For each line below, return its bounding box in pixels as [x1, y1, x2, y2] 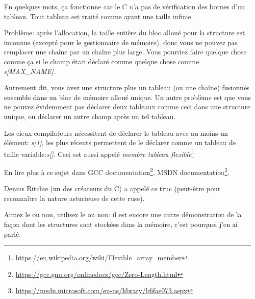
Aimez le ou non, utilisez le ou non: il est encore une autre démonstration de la [4, 209, 242, 220]
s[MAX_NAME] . [4, 66, 55, 76]
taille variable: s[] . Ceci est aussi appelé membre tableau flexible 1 [4, 147, 195, 159]
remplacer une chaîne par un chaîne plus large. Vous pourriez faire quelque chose [4, 47, 247, 57]
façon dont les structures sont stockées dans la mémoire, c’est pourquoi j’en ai [4, 219, 238, 229]
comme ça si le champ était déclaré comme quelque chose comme [4, 56, 199, 66]
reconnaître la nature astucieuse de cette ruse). [4, 193, 145, 203]
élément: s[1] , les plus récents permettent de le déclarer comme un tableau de [4, 137, 236, 148]
